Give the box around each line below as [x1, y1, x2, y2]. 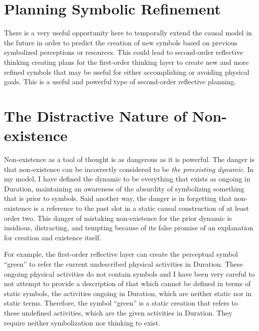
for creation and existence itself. [4, 232, 102, 242]
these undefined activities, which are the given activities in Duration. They [4, 307, 233, 318]
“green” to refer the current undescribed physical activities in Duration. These [4, 258, 243, 269]
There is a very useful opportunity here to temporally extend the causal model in [4, 27, 252, 38]
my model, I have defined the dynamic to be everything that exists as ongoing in [4, 173, 251, 184]
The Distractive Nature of [4, 105, 187, 126]
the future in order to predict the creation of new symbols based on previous [4, 37, 238, 47]
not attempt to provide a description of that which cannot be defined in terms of [4, 278, 251, 289]
